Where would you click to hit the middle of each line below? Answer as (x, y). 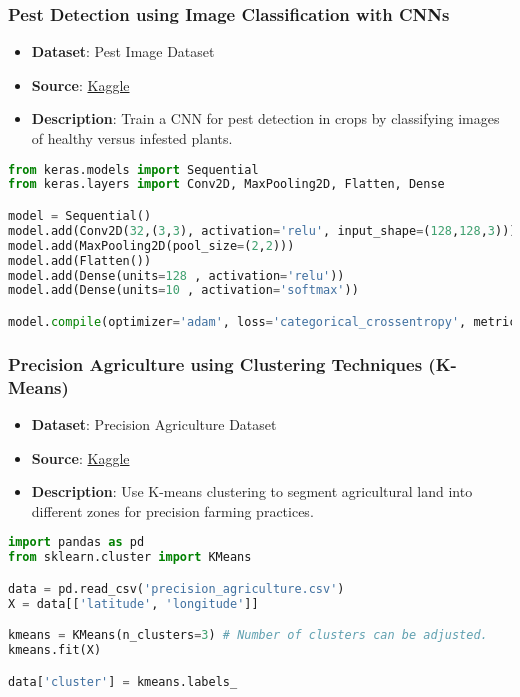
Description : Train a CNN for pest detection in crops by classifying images (265, 118)
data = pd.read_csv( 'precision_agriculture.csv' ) (176, 588)
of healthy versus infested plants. (132, 138)
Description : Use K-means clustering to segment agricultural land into (252, 491)
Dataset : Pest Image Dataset (123, 51)
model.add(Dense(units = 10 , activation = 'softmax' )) (183, 290)
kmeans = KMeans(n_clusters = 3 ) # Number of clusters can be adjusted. (248, 635)
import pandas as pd (76, 542)
